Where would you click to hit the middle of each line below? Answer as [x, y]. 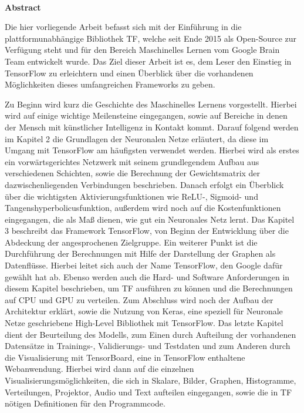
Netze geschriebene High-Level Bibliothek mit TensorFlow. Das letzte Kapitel [144, 323]
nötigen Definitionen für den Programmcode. [85, 403]
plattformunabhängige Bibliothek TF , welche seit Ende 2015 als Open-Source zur [151, 38]
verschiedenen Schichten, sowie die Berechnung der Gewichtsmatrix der [133, 173]
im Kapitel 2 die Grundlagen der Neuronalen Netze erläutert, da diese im [137, 138]
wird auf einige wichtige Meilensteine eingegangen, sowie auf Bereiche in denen [146, 115]
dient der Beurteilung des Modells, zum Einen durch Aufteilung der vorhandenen [151, 334]
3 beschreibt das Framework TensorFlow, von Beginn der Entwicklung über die [147, 231]
